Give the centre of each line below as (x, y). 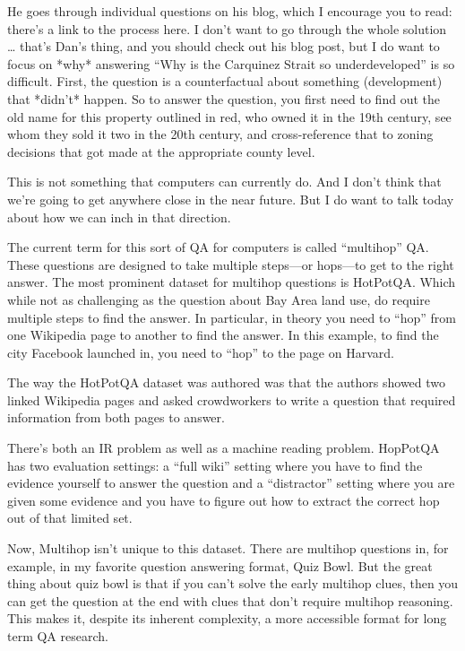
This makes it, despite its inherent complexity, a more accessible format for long (227, 618)
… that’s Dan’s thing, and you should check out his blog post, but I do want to (224, 46)
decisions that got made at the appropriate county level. (161, 151)
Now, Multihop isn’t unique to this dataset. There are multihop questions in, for (228, 548)
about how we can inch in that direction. (119, 217)
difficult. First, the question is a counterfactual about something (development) (225, 81)
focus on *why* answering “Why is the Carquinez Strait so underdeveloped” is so (231, 63)
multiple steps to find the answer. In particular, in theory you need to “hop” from (232, 317)
